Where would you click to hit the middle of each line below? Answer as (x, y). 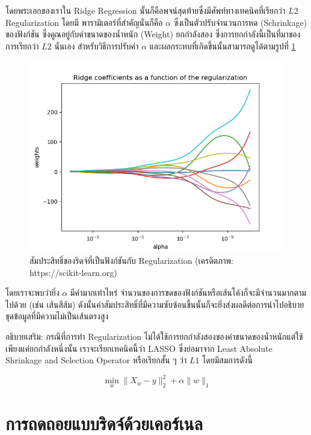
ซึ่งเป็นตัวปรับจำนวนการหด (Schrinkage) (240, 22)
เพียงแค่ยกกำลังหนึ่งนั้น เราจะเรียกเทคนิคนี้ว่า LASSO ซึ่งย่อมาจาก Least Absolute (139, 348)
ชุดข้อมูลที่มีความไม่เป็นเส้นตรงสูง (57, 316)
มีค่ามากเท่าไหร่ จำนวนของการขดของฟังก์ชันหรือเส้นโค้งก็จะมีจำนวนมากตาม (188, 293)
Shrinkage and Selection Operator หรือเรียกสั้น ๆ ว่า (96, 360)
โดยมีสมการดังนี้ (227, 360)
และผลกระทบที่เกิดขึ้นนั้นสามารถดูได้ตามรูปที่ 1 (223, 45)
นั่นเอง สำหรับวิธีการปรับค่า (97, 45)
